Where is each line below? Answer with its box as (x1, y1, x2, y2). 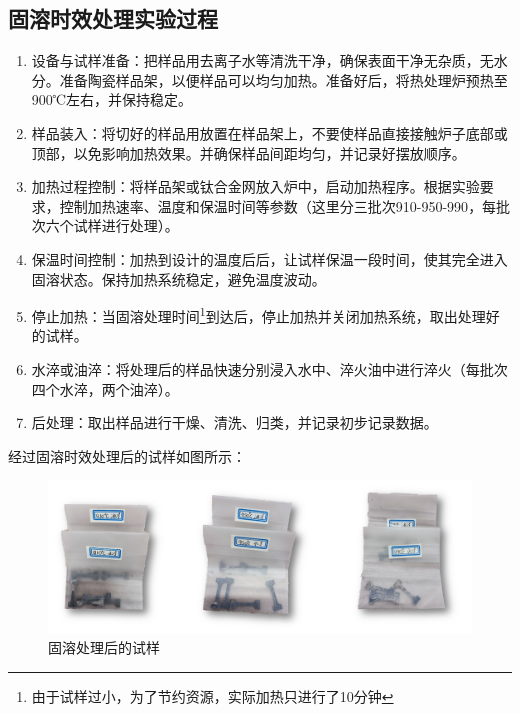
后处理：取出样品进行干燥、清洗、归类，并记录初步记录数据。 (31, 412, 438, 433)
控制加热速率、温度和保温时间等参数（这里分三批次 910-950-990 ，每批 (59, 195, 511, 216)
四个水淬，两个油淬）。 (31, 378, 179, 399)
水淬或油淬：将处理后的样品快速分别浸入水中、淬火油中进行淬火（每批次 (31, 358, 508, 379)
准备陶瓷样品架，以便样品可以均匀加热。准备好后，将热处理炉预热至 (59, 69, 508, 90)
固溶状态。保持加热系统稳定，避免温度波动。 (31, 268, 326, 289)
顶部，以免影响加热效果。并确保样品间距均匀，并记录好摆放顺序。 (31, 142, 466, 163)
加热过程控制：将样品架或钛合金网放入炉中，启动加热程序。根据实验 (31, 176, 480, 197)
